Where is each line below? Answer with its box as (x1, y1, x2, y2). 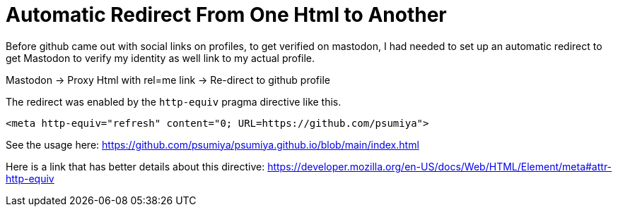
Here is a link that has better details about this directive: (6, 160, 265, 173)
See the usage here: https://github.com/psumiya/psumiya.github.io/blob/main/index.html (6, 138, 419, 151)
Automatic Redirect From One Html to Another (6, 3, 447, 27)
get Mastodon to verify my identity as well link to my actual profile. (6, 51, 315, 64)
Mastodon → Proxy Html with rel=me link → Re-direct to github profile (6, 73, 330, 86)
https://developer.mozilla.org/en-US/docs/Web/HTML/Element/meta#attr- (267, 160, 612, 173)
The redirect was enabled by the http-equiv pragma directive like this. (6, 95, 342, 108)
